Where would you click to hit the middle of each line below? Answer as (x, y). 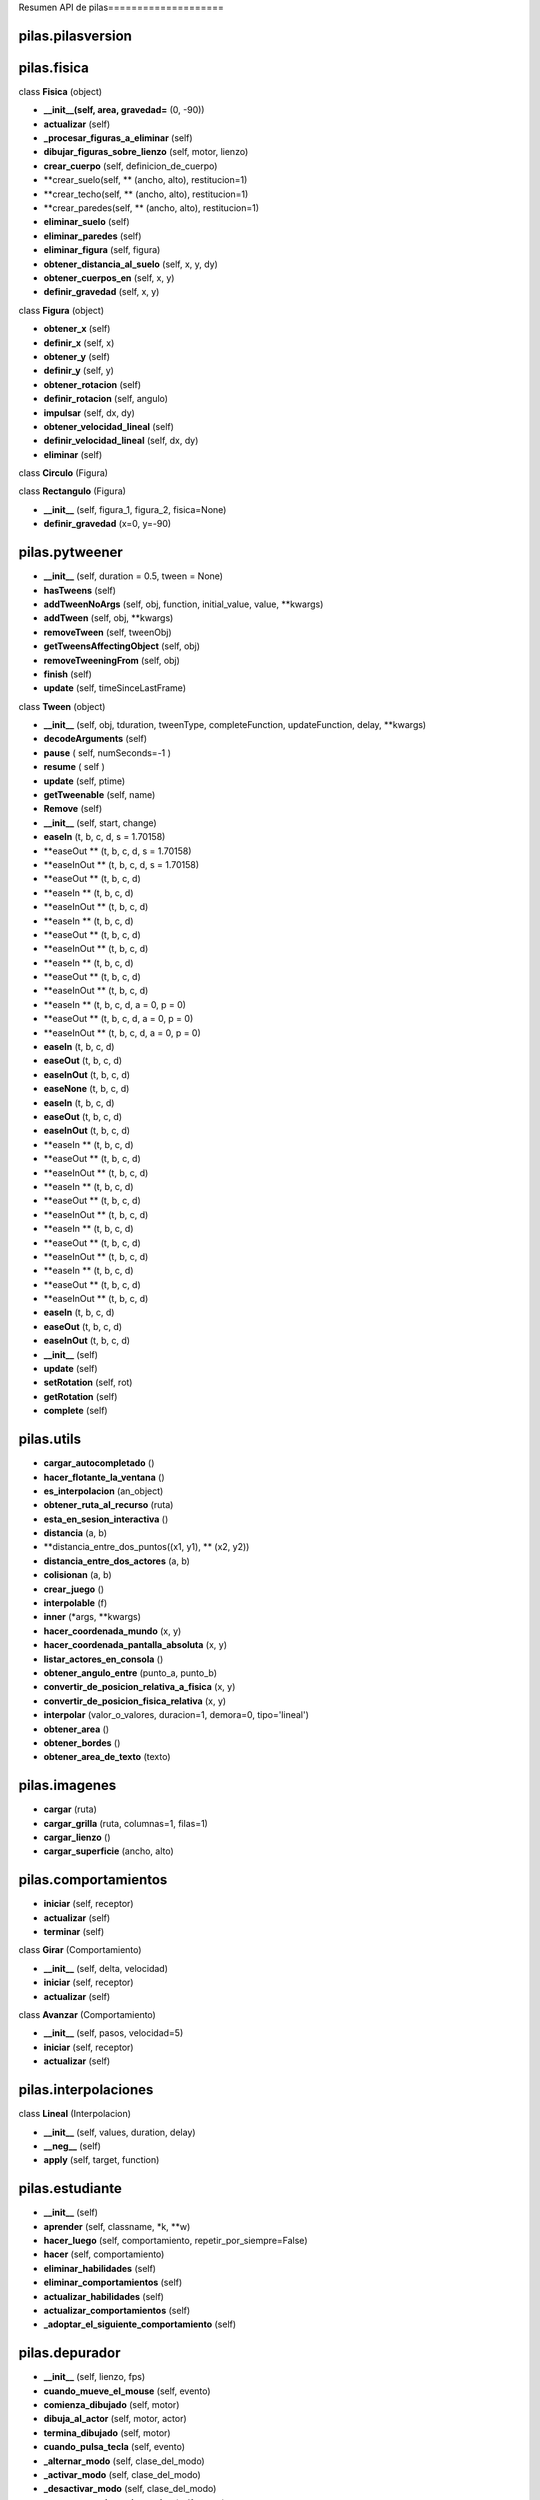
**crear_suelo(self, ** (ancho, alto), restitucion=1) (145, 180)
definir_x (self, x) (79, 342)
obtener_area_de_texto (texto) (107, 1757)
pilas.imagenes (67, 1785)
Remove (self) (73, 809)
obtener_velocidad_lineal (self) (109, 426)
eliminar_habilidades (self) (100, 2268)
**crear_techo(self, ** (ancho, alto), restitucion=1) (146, 194)
